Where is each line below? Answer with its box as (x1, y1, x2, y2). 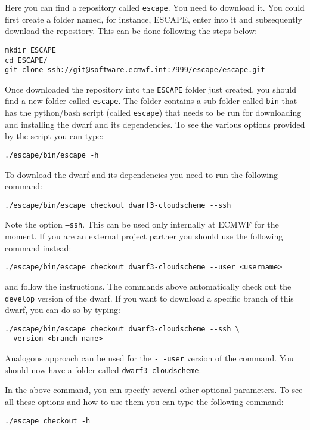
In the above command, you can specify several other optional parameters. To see (5, 383, 303, 396)
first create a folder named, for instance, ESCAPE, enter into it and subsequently (5, 13, 302, 25)
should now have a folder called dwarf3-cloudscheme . (5, 363, 201, 376)
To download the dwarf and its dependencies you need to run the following (5, 168, 278, 180)
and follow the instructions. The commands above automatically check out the (5, 279, 292, 292)
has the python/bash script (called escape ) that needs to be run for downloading (5, 106, 302, 119)
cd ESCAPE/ (5, 56, 48, 64)
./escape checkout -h (5, 416, 91, 425)
